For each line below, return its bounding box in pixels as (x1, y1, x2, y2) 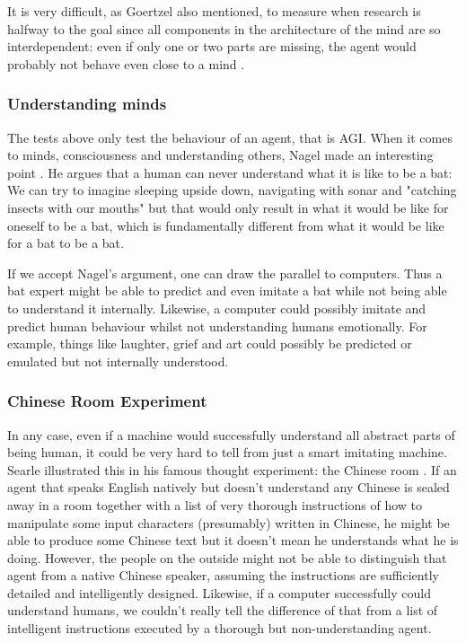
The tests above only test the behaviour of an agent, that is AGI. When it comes (7, 128, 453, 146)
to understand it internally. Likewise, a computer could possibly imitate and (7, 298, 426, 317)
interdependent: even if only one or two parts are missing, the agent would (7, 37, 417, 56)
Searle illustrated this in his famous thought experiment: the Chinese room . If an (7, 460, 457, 479)
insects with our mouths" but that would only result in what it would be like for (7, 198, 449, 216)
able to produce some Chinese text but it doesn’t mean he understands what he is (7, 531, 459, 550)
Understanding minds (7, 92, 167, 115)
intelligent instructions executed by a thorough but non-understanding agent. (7, 619, 432, 638)
